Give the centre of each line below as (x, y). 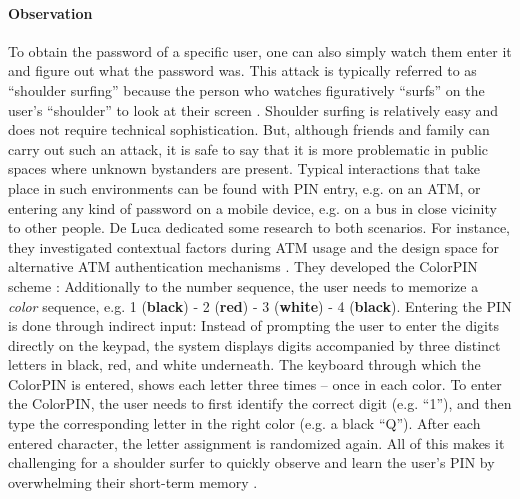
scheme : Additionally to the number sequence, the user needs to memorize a (243, 285)
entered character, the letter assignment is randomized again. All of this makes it (256, 442)
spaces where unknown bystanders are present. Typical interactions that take (244, 168)
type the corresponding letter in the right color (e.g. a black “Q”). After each (244, 423)
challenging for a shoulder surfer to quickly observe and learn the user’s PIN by (251, 462)
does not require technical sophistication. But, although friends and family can (249, 129)
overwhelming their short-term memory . (133, 481)
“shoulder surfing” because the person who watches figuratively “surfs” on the (246, 89)
